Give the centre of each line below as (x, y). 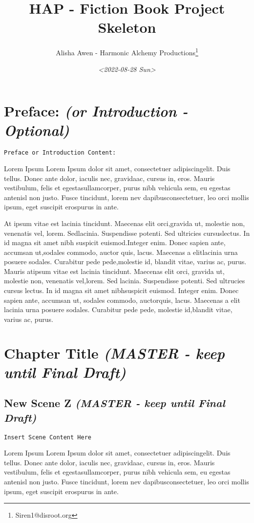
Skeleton (127, 27)
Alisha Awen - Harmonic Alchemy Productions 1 (127, 52)
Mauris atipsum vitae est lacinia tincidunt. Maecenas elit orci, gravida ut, (114, 271)
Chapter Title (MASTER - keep (114, 353)
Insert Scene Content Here (48, 437)
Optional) (37, 130)
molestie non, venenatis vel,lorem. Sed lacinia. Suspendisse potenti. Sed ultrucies (125, 281)
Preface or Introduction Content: (60, 153)
